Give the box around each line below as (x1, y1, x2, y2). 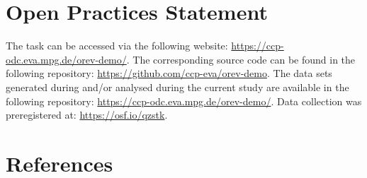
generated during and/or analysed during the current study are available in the (6, 79, 349, 94)
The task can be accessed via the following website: (6, 38, 228, 53)
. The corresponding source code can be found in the (126, 52, 356, 66)
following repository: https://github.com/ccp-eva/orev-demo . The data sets (6, 66, 332, 81)
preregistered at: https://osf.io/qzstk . (6, 107, 168, 122)
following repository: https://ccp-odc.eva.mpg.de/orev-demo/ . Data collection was (6, 93, 362, 108)
